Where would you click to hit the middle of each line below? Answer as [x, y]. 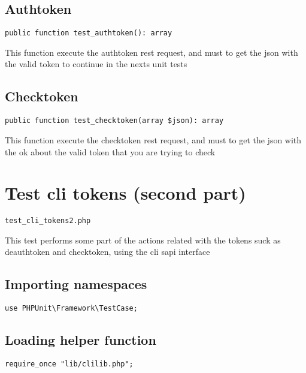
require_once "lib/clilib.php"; [69, 364]
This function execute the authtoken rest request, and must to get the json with [152, 52]
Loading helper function [81, 340]
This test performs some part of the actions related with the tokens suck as [143, 240]
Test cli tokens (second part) [125, 193]
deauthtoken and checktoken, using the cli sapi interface [107, 252]
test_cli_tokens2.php [48, 221]
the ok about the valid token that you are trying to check [110, 151]
